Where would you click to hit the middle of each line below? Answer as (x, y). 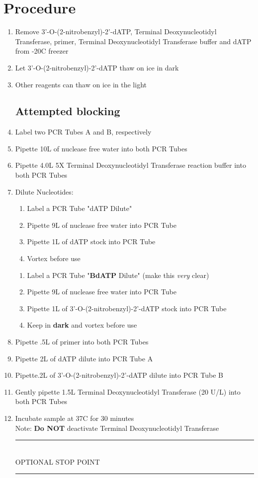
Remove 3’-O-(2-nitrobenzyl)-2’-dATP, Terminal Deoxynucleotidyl (116, 32)
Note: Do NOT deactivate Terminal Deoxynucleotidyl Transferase (117, 428)
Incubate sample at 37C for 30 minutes (75, 418)
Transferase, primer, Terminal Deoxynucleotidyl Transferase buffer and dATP (133, 41)
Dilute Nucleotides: (44, 191)
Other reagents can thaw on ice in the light (81, 84)
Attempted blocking (68, 111)
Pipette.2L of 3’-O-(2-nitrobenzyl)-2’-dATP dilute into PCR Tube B (119, 375)
